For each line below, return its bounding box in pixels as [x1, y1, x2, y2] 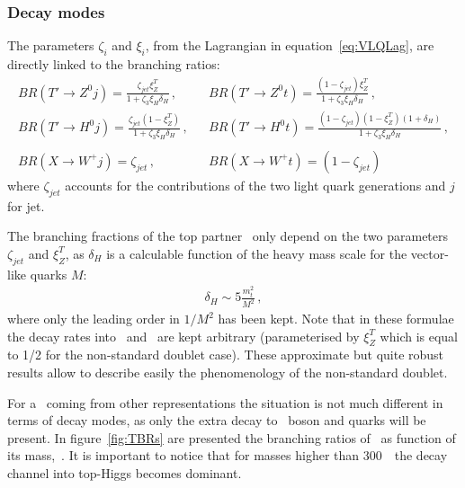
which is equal [380, 326, 459, 345]
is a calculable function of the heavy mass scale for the [106, 244, 407, 262]
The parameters [7, 36, 94, 55]
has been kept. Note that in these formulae [218, 309, 454, 328]
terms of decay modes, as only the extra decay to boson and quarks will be [7, 411, 426, 430]
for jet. [7, 196, 45, 215]
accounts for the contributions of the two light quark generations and [65, 175, 446, 194]
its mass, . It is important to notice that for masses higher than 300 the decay [7, 446, 448, 465]
